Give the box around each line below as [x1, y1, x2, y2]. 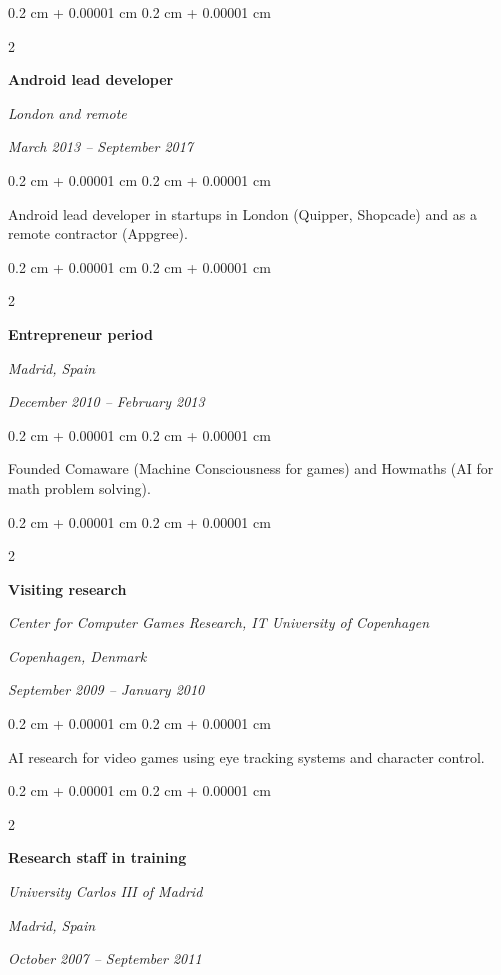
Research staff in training [8, 847, 187, 868]
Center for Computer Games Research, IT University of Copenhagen [8, 612, 430, 633]
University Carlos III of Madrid [8, 881, 203, 902]
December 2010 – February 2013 [8, 391, 205, 412]
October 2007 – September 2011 [8, 948, 202, 969]
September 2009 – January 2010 [8, 679, 205, 700]
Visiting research [8, 578, 127, 599]
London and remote [8, 102, 127, 123]
